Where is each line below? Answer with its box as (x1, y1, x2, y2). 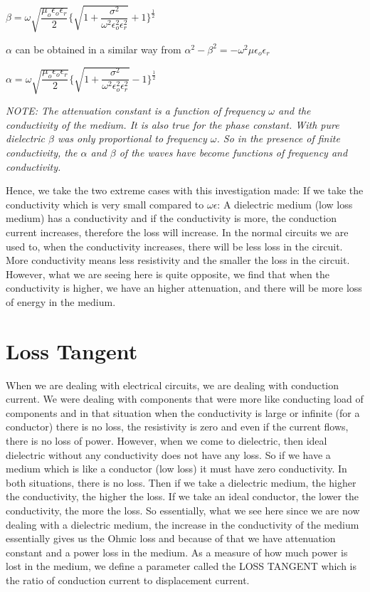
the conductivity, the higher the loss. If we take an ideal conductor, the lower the (6, 489, 359, 504)
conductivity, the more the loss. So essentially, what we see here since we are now (6, 503, 360, 517)
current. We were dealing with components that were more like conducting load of (6, 391, 364, 406)
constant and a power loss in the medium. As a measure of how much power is (6, 544, 348, 559)
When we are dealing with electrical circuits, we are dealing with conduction (6, 377, 339, 392)
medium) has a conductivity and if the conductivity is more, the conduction (6, 211, 337, 226)
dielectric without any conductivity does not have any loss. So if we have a (6, 447, 331, 462)
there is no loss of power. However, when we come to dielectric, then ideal (6, 433, 327, 448)
